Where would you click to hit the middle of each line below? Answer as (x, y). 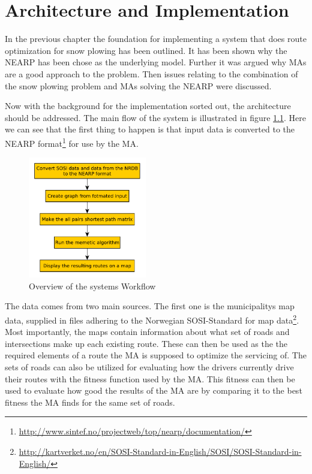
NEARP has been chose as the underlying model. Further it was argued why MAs (156, 62)
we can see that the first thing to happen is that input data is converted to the (150, 129)
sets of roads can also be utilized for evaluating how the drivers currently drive (149, 366)
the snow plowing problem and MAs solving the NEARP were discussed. (138, 85)
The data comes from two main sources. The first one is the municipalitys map (150, 306)
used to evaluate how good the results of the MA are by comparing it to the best (154, 390)
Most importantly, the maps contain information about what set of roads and (147, 332)
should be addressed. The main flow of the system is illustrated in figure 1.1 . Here (155, 117)
